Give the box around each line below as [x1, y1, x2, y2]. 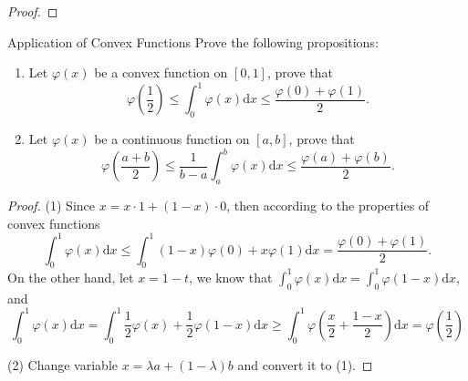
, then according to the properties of [226, 195, 430, 214]
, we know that [189, 267, 273, 286]
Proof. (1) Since [7, 195, 95, 214]
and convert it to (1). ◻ [237, 355, 373, 374]
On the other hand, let [7, 267, 134, 286]
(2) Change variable [7, 355, 118, 374]
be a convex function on [94, 63, 228, 82]
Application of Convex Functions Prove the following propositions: [7, 32, 379, 51]
